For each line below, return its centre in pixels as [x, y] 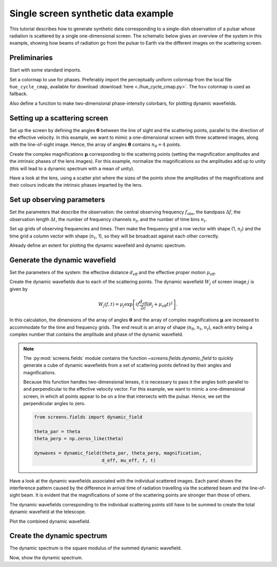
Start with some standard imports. [45, 70]
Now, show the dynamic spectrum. [46, 557]
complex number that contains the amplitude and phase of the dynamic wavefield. [96, 335]
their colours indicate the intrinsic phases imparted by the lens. [76, 185]
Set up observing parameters [57, 200]
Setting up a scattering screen [59, 118]
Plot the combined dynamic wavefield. [50, 521]
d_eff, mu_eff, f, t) [129, 460]
